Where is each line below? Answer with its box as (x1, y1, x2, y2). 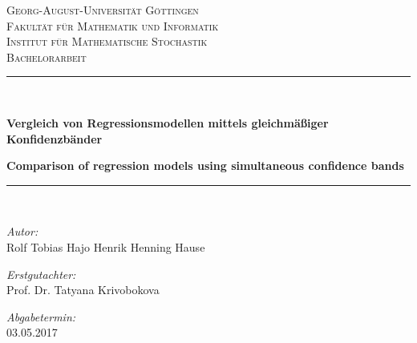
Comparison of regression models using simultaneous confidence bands (6, 157, 404, 174)
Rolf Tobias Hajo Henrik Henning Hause (6, 238, 205, 255)
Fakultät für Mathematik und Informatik (6, 17, 219, 34)
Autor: (6, 223, 38, 240)
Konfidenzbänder (6, 130, 103, 147)
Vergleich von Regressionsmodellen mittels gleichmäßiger (6, 114, 329, 131)
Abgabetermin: (6, 308, 76, 325)
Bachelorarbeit (6, 48, 87, 65)
